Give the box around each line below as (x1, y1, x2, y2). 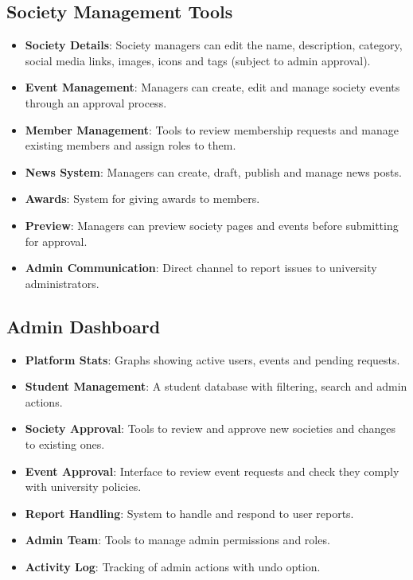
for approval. (25, 232, 88, 249)
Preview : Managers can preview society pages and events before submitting (25, 216, 399, 233)
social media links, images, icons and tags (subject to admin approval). (25, 52, 371, 68)
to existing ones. (25, 435, 105, 452)
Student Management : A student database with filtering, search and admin (25, 378, 407, 395)
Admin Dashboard (6, 313, 161, 338)
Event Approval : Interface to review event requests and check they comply (25, 462, 399, 479)
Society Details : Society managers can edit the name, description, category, (25, 37, 403, 53)
